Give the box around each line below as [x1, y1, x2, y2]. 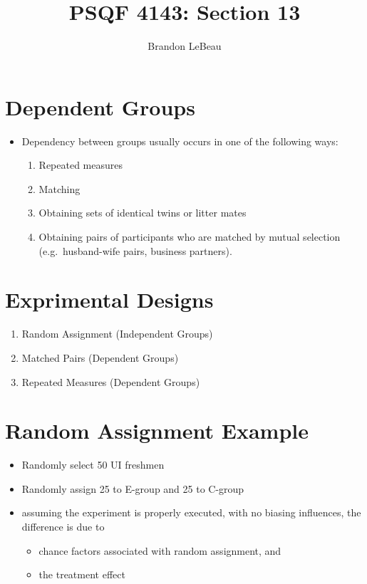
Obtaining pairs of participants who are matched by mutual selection [38, 229, 341, 244]
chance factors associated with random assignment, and [38, 543, 281, 558]
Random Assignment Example [5, 416, 309, 445]
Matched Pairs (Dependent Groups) [21, 350, 179, 365]
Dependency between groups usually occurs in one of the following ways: [21, 133, 338, 148]
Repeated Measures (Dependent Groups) [21, 374, 200, 389]
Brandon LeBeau [148, 38, 222, 53]
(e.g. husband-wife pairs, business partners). [38, 243, 232, 258]
